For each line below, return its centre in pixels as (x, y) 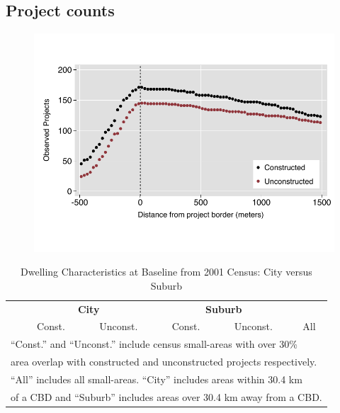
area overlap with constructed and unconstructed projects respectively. (164, 362)
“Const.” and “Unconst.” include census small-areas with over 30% (154, 344)
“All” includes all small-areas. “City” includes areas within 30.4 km (157, 379)
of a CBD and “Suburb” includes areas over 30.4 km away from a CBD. (166, 396)
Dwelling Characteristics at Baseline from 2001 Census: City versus (166, 272)
